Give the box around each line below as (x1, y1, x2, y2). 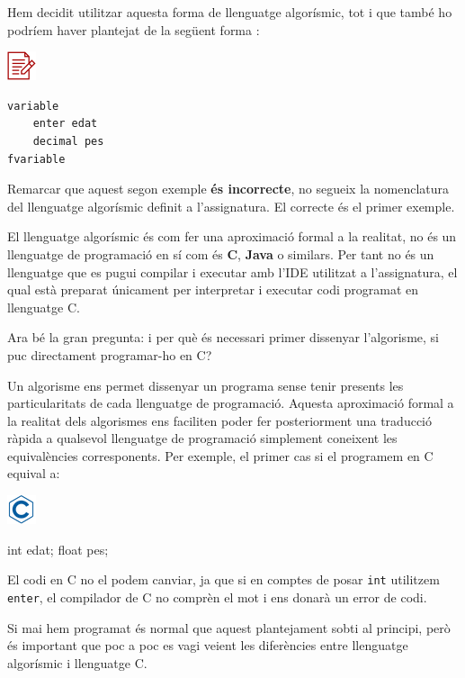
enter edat (32, 117, 98, 131)
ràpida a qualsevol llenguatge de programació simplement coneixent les (7, 429, 398, 447)
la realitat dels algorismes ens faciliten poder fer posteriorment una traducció (7, 411, 432, 429)
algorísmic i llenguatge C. (7, 653, 148, 672)
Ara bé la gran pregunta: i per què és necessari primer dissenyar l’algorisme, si (7, 328, 439, 347)
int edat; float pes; (7, 539, 109, 558)
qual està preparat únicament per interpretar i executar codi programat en (7, 280, 419, 299)
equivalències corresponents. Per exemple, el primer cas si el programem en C (7, 446, 434, 465)
